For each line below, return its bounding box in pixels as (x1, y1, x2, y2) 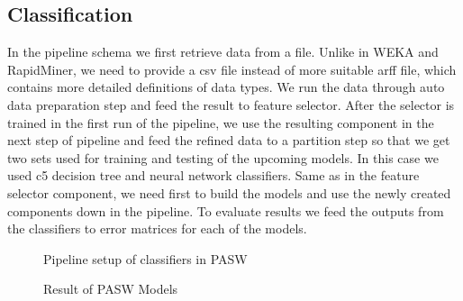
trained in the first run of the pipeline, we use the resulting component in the (7, 113, 434, 132)
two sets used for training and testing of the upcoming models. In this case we (7, 148, 439, 167)
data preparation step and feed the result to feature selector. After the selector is (7, 95, 455, 114)
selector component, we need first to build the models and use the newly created (7, 183, 451, 202)
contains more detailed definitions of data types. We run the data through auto (7, 78, 445, 96)
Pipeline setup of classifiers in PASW (43, 249, 248, 268)
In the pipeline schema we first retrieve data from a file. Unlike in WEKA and (7, 42, 439, 61)
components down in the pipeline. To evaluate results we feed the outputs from (7, 201, 444, 220)
